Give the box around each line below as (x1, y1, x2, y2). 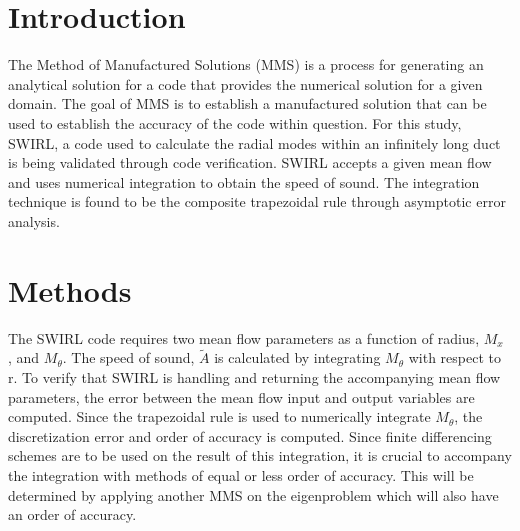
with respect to (408, 347, 501, 368)
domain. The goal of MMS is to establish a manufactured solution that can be (8, 93, 487, 114)
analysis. (8, 210, 60, 231)
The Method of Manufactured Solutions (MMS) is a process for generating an (8, 54, 484, 75)
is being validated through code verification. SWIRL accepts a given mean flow (8, 152, 492, 173)
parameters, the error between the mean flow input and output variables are (8, 386, 475, 407)
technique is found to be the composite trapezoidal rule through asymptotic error (8, 191, 506, 212)
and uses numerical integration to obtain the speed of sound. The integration (8, 171, 480, 192)
